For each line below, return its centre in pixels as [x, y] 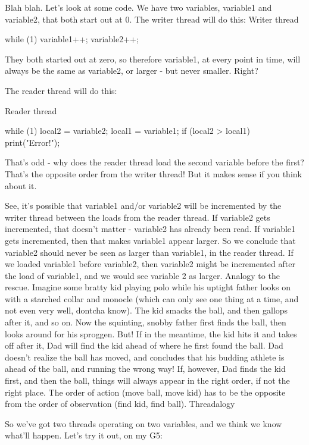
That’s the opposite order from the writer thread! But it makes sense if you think [153, 173]
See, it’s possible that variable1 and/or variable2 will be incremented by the [143, 206]
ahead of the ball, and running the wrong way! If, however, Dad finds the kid [145, 369]
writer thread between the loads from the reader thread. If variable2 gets [138, 217]
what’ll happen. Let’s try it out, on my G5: [84, 435]
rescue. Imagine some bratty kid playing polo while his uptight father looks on [148, 287]
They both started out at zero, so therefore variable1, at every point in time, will [153, 59]
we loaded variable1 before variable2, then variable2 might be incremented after [150, 264]
